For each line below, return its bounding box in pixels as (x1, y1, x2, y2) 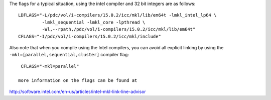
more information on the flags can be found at (18, 77, 138, 83)
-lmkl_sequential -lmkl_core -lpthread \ (42, 19, 146, 25)
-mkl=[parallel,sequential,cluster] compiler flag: (9, 52, 129, 58)
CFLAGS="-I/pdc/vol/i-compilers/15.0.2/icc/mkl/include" (18, 33, 162, 39)
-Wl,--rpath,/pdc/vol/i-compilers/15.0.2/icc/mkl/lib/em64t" (42, 27, 196, 32)
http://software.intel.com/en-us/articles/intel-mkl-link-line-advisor (9, 88, 147, 94)
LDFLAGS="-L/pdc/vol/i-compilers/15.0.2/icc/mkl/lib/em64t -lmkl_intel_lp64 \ (18, 13, 217, 18)
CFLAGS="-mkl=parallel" (21, 63, 79, 69)
